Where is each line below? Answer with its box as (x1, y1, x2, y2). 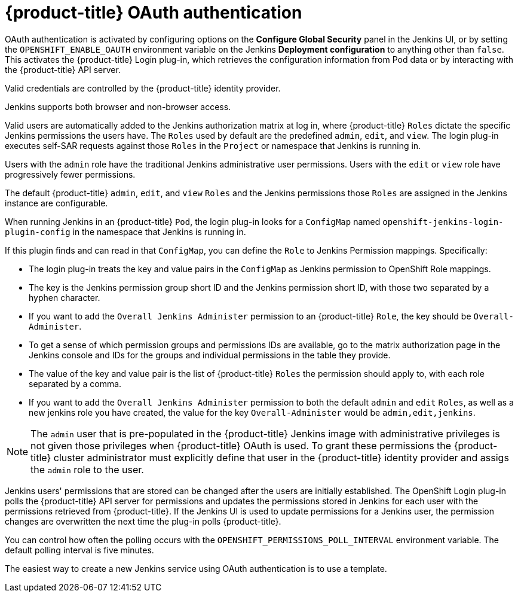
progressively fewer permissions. (5, 169, 136, 179)
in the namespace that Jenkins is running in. (72, 226, 246, 237)
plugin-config (5, 227, 71, 237)
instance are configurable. (5, 197, 108, 208)
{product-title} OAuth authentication (5, 2, 302, 23)
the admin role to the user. (30, 463, 144, 476)
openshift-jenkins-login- (382, 217, 504, 227)
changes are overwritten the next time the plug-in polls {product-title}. (5, 516, 281, 526)
